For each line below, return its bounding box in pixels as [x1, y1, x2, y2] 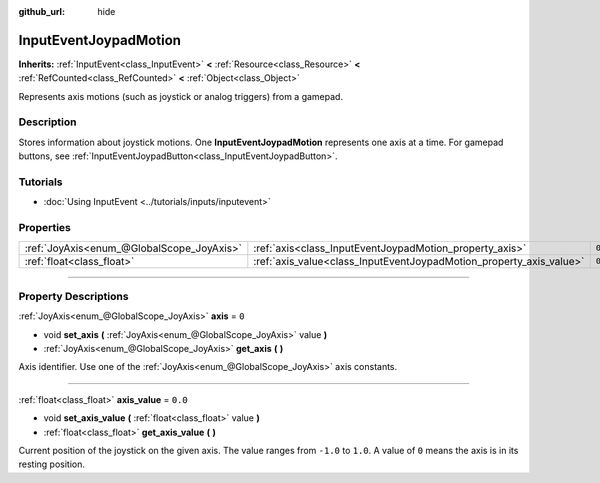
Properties [18, 221, 72, 235]
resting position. [18, 458, 85, 470]
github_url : [18, 6, 65, 17]
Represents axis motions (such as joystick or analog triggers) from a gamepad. [18, 90, 344, 102]
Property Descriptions [18, 289, 129, 303]
